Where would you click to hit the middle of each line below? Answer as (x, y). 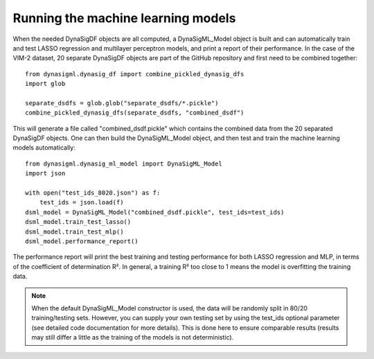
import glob (45, 84)
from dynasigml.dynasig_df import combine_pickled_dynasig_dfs (135, 74)
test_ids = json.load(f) (81, 202)
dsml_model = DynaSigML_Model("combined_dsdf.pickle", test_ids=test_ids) (155, 212)
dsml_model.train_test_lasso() (78, 222)
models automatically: (44, 148)
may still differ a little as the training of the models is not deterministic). (133, 338)
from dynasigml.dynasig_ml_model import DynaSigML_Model (124, 164)
